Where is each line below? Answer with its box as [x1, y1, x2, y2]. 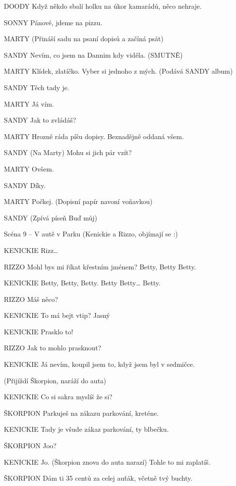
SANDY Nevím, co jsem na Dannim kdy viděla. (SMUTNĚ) [4, 49, 183, 60]
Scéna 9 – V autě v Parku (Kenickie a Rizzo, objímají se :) [4, 229, 178, 239]
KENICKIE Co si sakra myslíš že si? [4, 392, 113, 402]
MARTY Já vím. [4, 98, 54, 109]
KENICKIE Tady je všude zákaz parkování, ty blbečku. [4, 424, 169, 434]
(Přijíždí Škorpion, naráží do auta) [4, 375, 106, 385]
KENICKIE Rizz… [4, 245, 59, 255]
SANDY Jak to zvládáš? [4, 115, 76, 125]
